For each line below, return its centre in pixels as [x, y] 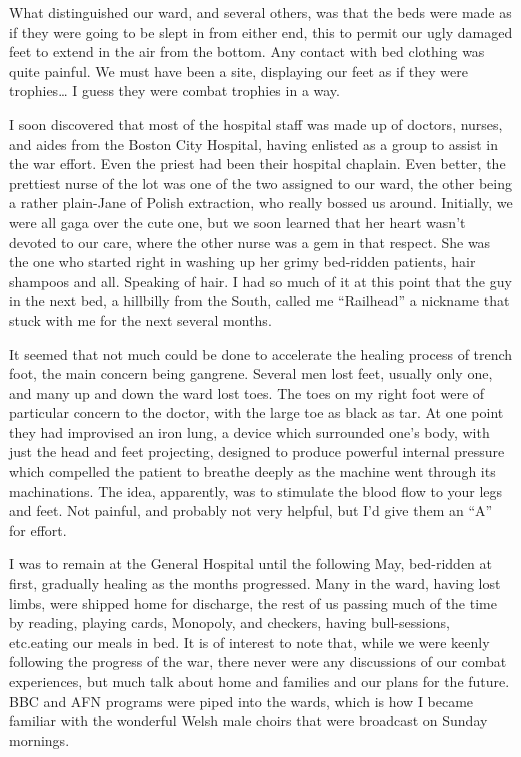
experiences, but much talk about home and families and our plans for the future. [259, 681]
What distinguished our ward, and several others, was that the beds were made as [260, 12]
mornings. [39, 739]
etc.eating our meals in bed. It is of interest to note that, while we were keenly [249, 641]
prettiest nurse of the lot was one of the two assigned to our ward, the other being [260, 182]
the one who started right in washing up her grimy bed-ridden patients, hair [242, 261]
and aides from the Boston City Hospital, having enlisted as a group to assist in [253, 143]
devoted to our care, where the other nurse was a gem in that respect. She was [250, 241]
